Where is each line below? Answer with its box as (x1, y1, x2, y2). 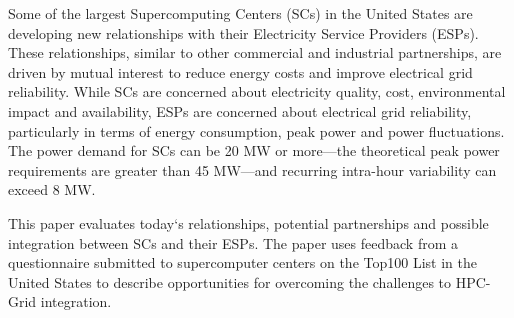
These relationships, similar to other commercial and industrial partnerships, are (8, 42, 502, 63)
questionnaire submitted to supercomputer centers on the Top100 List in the (8, 252, 477, 273)
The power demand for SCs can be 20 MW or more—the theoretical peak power (8, 140, 500, 161)
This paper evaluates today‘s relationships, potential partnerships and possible (8, 212, 489, 233)
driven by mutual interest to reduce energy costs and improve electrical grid (8, 61, 473, 82)
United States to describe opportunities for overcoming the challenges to (8, 271, 452, 292)
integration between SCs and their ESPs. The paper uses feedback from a (8, 232, 459, 253)
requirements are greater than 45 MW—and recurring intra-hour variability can (8, 159, 497, 180)
